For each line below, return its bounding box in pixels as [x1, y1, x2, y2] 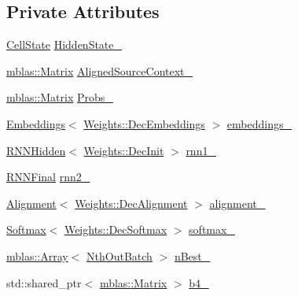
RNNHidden [6, 142, 66, 158]
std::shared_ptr [6, 274, 82, 290]
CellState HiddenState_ [6, 36, 123, 53]
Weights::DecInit [83, 142, 164, 158]
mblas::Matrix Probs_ [6, 89, 113, 105]
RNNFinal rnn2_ [6, 168, 90, 185]
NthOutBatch [86, 247, 153, 264]
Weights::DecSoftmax [64, 221, 167, 238]
